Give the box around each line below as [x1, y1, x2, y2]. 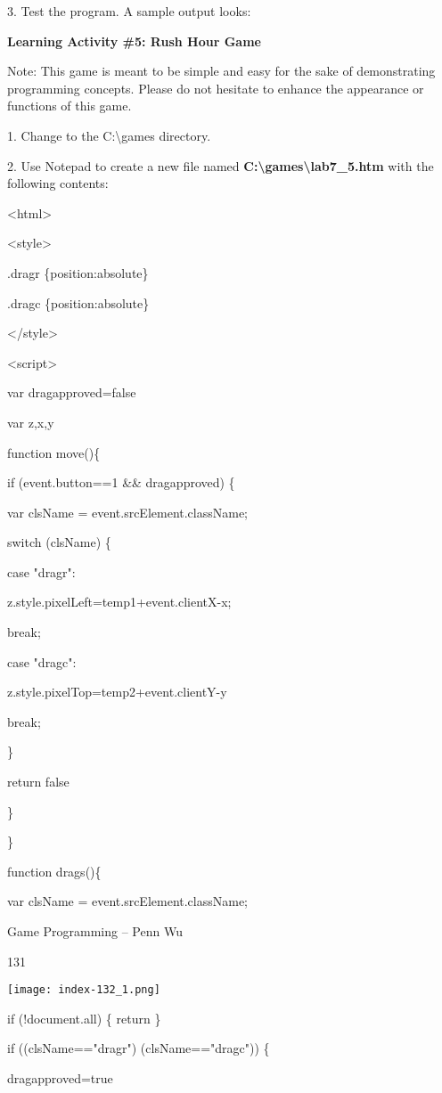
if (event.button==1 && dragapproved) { [7, 473, 235, 492]
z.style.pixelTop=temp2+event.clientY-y [7, 682, 227, 701]
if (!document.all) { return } [7, 1008, 161, 1027]
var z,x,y [7, 412, 54, 431]
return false [7, 772, 70, 791]
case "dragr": [7, 562, 76, 581]
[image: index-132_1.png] [7, 983, 160, 997]
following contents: [7, 174, 109, 192]
